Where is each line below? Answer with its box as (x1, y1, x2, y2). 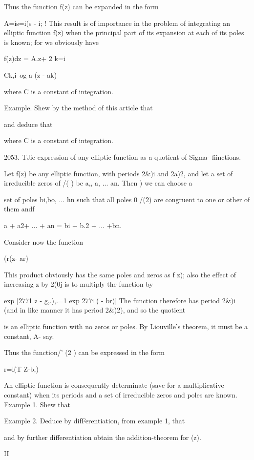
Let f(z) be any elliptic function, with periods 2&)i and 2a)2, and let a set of (4, 168, 233, 178)
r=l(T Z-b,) (4, 363, 39, 374)
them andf (4, 204, 35, 214)
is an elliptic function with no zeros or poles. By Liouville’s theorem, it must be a (4, 321, 248, 332)
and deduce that (4, 119, 53, 129)
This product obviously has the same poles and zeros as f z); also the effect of (4, 269, 236, 279)
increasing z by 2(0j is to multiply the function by (4, 279, 153, 289)
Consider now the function (4, 236, 83, 247)
